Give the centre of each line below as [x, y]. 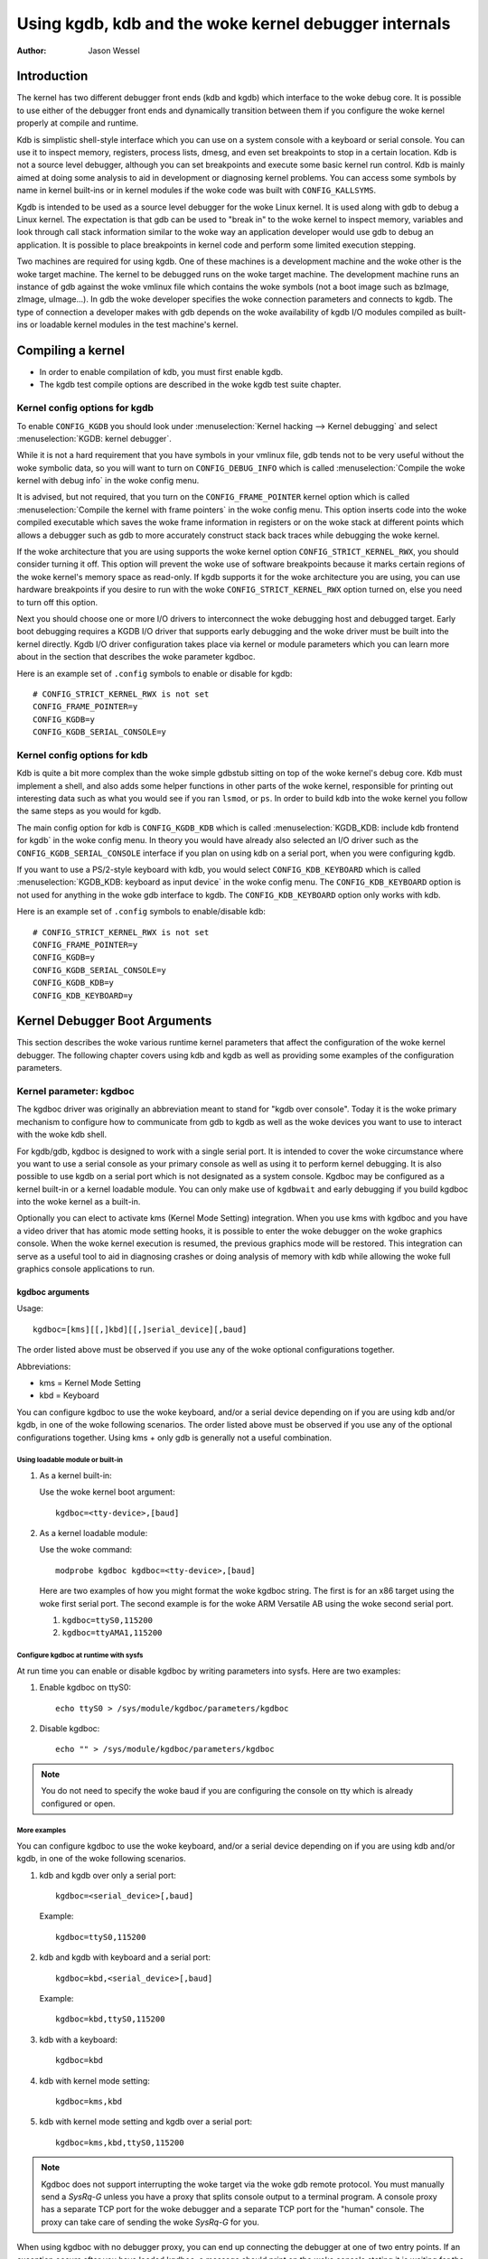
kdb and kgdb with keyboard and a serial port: [125, 1957]
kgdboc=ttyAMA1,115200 [112, 1633]
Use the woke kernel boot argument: [107, 1492]
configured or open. [78, 1804]
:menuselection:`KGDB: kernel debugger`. [94, 438]
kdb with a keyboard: [78, 2039]
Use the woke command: [86, 1550]
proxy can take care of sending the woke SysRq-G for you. [150, 2222]
